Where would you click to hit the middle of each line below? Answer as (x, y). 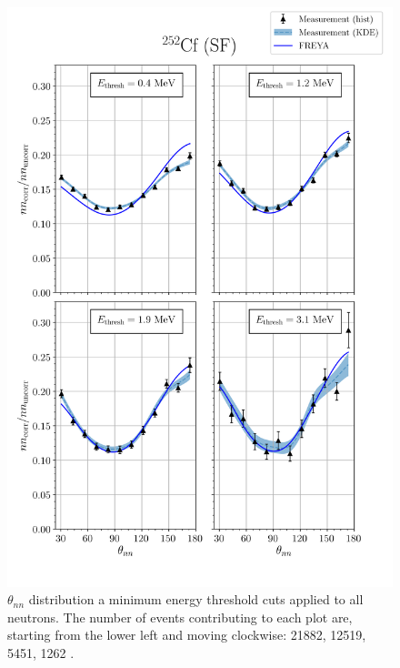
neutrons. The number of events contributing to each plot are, (180, 617)
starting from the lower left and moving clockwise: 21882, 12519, (187, 635)
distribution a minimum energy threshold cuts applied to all (196, 599)
